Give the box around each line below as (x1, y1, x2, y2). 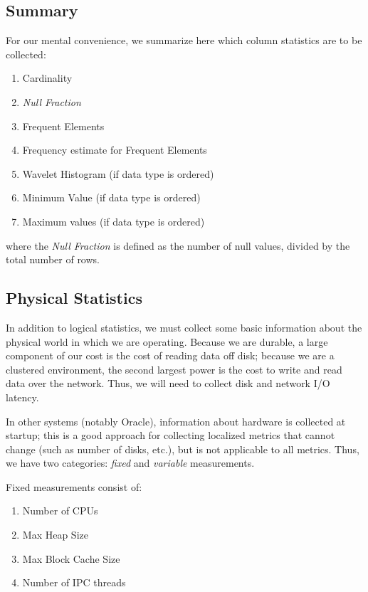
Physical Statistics (6, 287, 142, 309)
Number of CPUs (22, 503, 98, 518)
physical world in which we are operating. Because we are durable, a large (6, 334, 328, 349)
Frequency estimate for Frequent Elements (22, 142, 207, 157)
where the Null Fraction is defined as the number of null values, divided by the (6, 238, 350, 253)
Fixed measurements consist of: (6, 479, 142, 494)
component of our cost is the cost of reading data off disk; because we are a (6, 348, 335, 363)
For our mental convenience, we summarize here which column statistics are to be (6, 33, 362, 48)
